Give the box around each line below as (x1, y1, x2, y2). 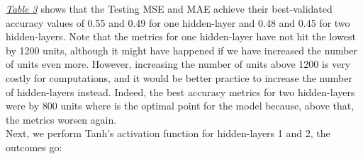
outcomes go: (6, 139, 62, 154)
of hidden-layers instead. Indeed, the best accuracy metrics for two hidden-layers (6, 84, 355, 99)
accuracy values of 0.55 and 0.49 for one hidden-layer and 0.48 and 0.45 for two (6, 15, 350, 30)
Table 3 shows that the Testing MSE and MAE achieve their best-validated (6, 1, 333, 16)
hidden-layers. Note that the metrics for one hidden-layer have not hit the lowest (6, 29, 356, 44)
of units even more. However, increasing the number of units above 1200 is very (6, 57, 351, 71)
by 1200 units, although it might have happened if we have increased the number (6, 42, 358, 57)
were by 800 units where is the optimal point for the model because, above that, (6, 98, 354, 113)
